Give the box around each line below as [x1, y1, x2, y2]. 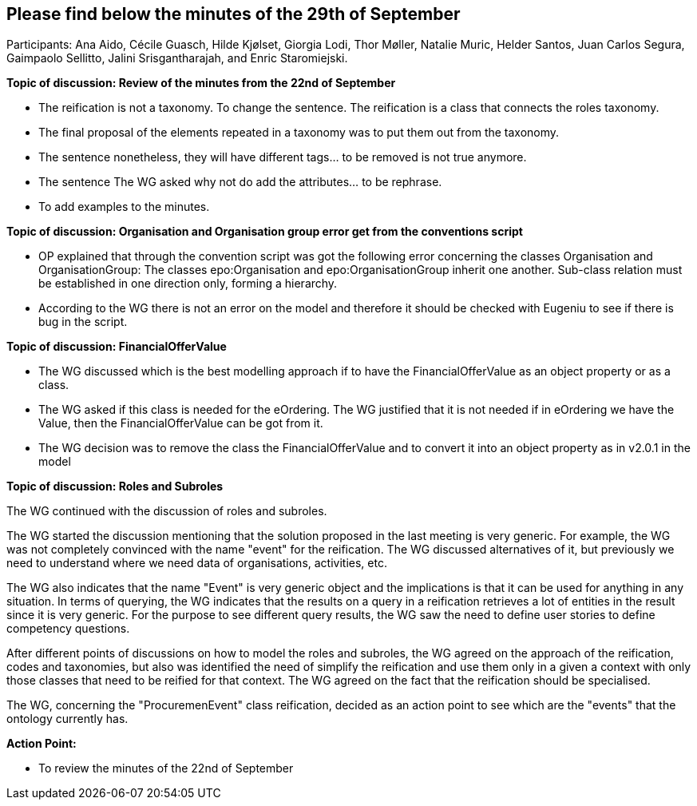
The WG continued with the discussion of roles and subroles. [6, 504, 327, 518]
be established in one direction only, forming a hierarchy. [38, 276, 338, 291]
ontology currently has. [6, 712, 129, 726]
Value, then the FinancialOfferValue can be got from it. [38, 416, 323, 431]
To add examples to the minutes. [38, 200, 210, 214]
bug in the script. [38, 315, 128, 329]
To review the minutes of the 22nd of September [38, 761, 294, 776]
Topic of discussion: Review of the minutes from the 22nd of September [6, 76, 396, 90]
